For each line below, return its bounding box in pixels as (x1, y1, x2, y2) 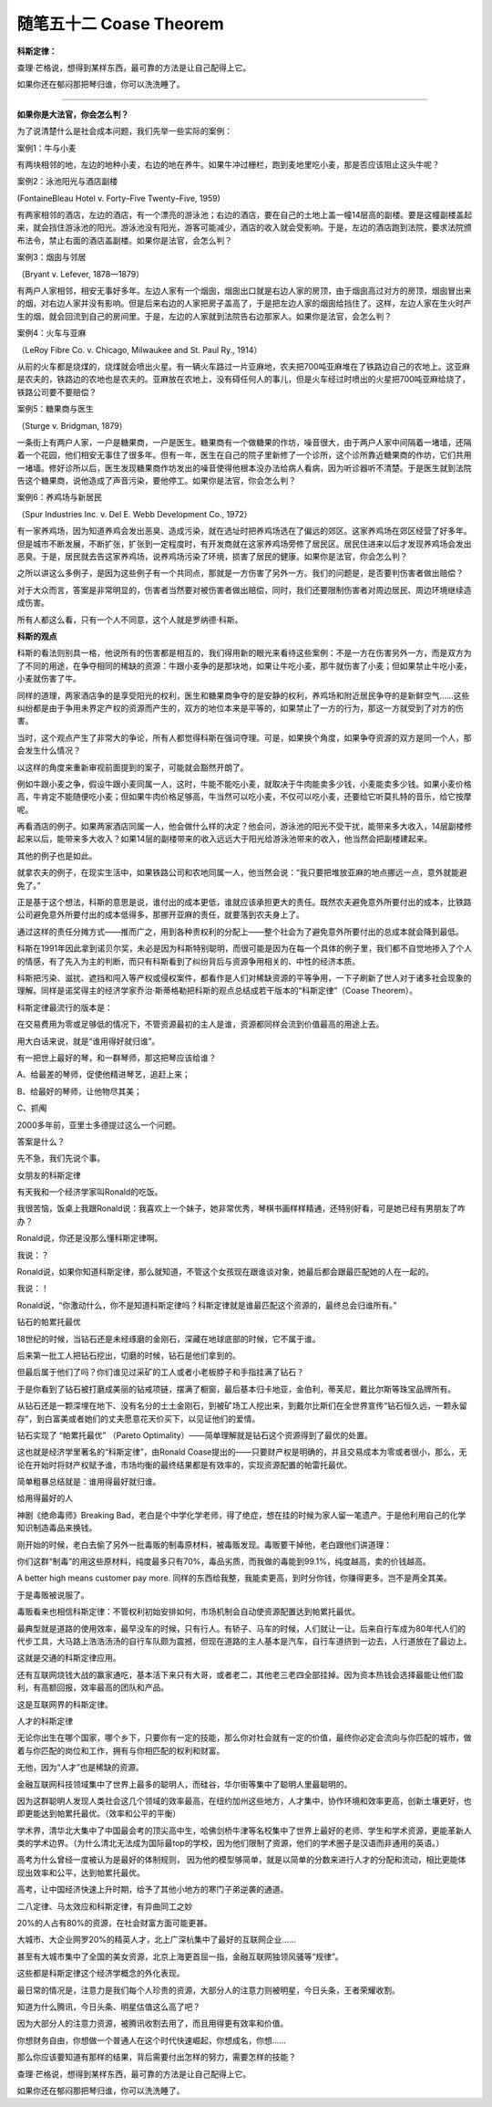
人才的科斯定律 (16, 1716, 73, 1726)
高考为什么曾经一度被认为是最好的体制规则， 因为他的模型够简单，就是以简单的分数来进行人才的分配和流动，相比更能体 (16, 1854, 466, 1865)
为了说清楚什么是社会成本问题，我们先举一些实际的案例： (16, 126, 232, 137)
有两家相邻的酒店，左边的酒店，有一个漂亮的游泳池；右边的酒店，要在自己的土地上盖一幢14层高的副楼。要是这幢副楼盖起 (16, 210, 473, 221)
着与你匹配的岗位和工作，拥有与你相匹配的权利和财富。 (16, 1745, 225, 1756)
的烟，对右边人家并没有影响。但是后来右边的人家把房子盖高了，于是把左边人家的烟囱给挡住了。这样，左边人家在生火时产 (16, 297, 472, 309)
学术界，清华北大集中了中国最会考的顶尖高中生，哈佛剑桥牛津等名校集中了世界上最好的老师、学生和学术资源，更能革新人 (16, 1825, 472, 1836)
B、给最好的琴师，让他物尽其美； (16, 1086, 143, 1097)
